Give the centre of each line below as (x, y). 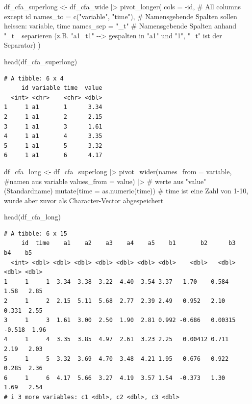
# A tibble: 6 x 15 (36, 233)
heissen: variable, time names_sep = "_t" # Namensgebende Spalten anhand (120, 26)
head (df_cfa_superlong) (41, 61)
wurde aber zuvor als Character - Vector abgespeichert (84, 200)
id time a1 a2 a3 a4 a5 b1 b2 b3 (128, 243)
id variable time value (62, 88)
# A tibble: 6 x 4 (34, 78)
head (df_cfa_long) (32, 217)
